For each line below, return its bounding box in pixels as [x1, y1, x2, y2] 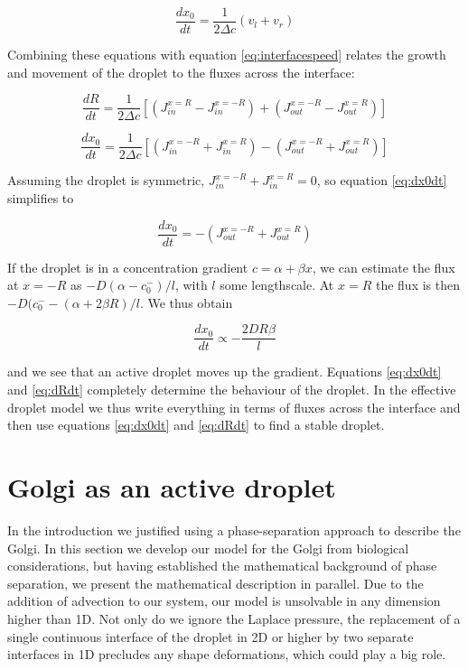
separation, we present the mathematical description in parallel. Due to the [7, 573, 424, 592]
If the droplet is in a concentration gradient [7, 257, 248, 276]
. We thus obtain [139, 293, 233, 311]
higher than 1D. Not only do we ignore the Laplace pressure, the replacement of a [7, 609, 461, 627]
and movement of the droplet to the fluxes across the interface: [7, 62, 355, 81]
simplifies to [7, 188, 74, 207]
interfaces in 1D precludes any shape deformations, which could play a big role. [7, 645, 446, 664]
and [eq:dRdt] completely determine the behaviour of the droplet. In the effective [7, 380, 456, 399]
